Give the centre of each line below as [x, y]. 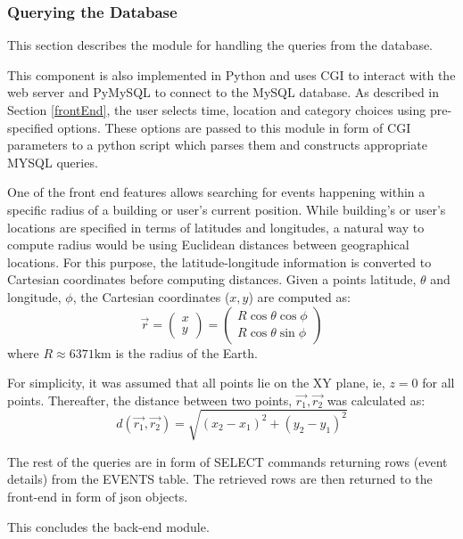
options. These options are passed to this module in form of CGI [234, 127]
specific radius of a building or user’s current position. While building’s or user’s [227, 209]
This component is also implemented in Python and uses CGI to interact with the [231, 74]
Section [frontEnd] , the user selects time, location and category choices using [217, 110]
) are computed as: [299, 296]
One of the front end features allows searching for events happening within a [216, 192]
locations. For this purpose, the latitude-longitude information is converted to [219, 261]
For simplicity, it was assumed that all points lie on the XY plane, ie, [196, 383]
